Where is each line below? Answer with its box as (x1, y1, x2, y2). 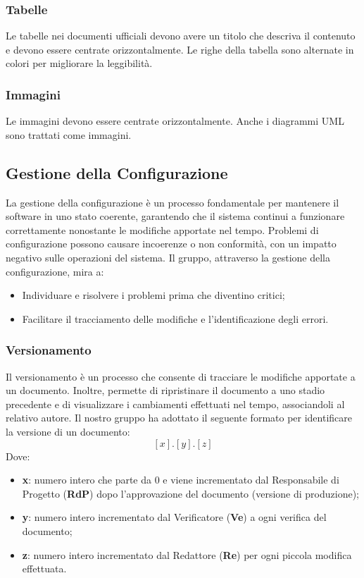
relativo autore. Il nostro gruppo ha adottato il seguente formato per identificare (6, 410, 353, 425)
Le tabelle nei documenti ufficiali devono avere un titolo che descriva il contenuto (6, 28, 356, 43)
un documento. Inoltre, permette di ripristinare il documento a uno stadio (6, 383, 325, 398)
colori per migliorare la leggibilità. (6, 56, 153, 70)
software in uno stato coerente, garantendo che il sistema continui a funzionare (6, 209, 345, 223)
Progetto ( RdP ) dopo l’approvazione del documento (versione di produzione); (22, 486, 359, 500)
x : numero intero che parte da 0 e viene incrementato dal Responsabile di (22, 472, 339, 487)
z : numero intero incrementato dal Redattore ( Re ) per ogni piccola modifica (22, 547, 352, 562)
